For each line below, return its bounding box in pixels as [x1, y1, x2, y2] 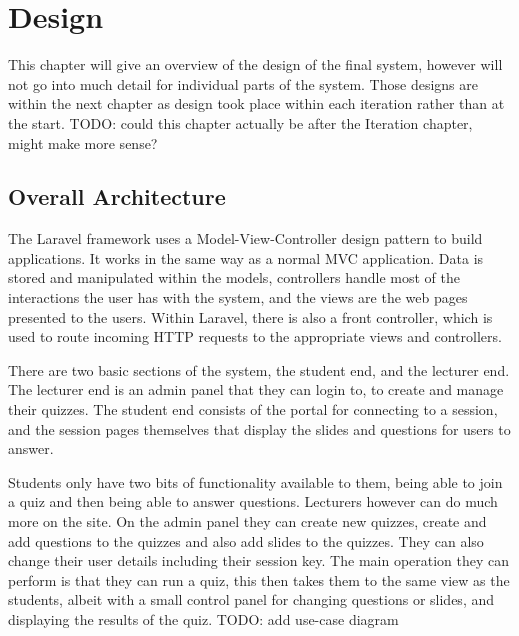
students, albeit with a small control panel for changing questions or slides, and [8, 589, 495, 610]
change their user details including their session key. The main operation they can [8, 550, 510, 571]
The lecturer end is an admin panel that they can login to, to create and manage [8, 379, 504, 400]
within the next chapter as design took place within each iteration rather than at [8, 93, 505, 114]
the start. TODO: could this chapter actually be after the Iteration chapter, [8, 112, 473, 133]
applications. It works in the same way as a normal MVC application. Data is [8, 247, 484, 268]
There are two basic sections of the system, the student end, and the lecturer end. [8, 359, 510, 380]
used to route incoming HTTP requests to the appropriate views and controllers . [8, 326, 502, 347]
